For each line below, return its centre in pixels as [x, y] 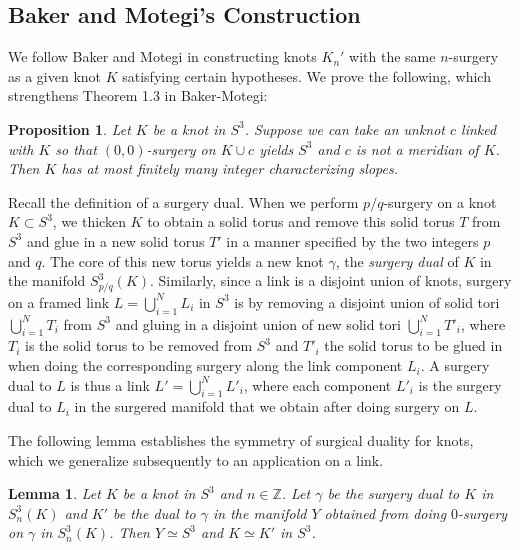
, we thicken [89, 221]
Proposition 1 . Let [69, 128]
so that [76, 148]
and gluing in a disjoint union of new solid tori [258, 323]
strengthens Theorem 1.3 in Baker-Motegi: [138, 95]
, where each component [317, 384]
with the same [392, 56]
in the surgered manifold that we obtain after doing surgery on [267, 406]
